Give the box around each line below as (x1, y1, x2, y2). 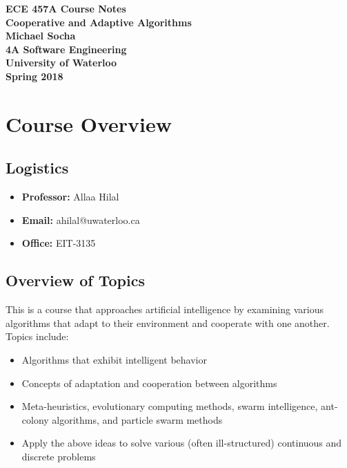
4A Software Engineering (6, 41, 127, 56)
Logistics (6, 157, 69, 178)
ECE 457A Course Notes (6, 1, 126, 15)
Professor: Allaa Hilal (21, 189, 119, 204)
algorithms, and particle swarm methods (52, 412, 223, 427)
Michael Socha (6, 28, 76, 43)
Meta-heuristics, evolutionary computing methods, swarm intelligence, (21, 399, 318, 413)
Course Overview (6, 109, 172, 138)
